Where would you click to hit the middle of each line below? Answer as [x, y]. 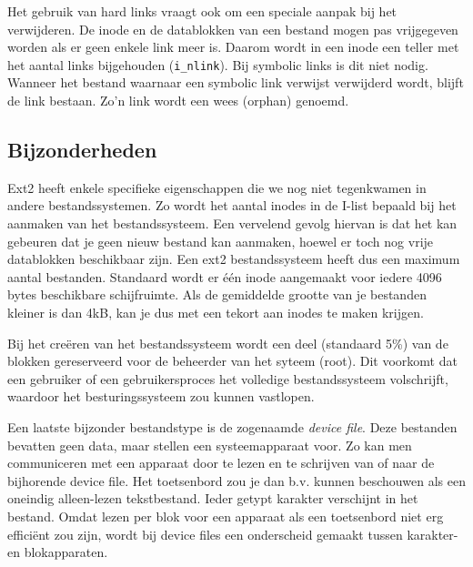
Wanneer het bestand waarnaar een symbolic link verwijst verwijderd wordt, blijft [236, 82]
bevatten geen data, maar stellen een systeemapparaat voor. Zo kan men [210, 445]
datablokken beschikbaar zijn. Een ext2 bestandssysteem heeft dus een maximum [234, 259]
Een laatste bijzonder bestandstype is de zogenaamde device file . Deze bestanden [232, 426]
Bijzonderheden [82, 150]
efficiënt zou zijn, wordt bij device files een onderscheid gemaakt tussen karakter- [233, 534]
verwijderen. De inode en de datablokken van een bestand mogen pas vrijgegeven [233, 29]
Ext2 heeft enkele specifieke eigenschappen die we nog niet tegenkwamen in [217, 187]
